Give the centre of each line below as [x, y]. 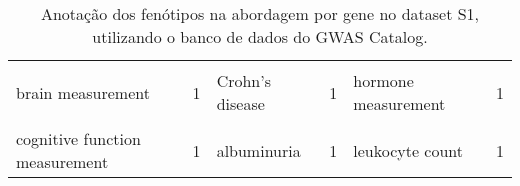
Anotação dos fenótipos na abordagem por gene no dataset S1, [260, 13]
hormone [383, 80]
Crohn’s [243, 80]
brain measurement [83, 92]
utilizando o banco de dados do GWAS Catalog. [260, 36]
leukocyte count [408, 150]
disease [240, 103]
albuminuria [258, 150]
